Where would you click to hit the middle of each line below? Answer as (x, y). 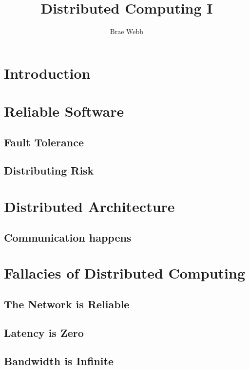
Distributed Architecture (89, 206)
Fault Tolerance (44, 142)
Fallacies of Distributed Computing (124, 273)
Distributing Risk (49, 170)
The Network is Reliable (67, 304)
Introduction (47, 73)
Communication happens (68, 237)
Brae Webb (127, 31)
